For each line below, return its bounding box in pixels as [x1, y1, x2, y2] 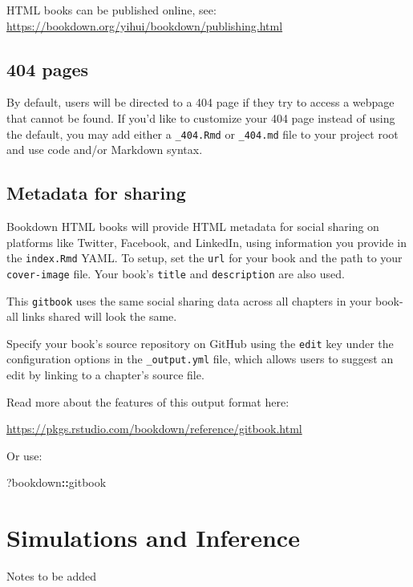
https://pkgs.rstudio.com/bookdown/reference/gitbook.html [6, 420, 302, 437]
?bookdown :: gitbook [6, 474, 107, 491]
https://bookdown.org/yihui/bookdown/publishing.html [6, 17, 283, 34]
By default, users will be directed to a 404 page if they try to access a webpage [6, 94, 395, 111]
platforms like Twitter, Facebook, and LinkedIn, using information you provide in [6, 233, 407, 250]
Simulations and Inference [6, 521, 300, 554]
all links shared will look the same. [6, 308, 177, 325]
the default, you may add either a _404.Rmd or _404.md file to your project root [6, 125, 399, 142]
